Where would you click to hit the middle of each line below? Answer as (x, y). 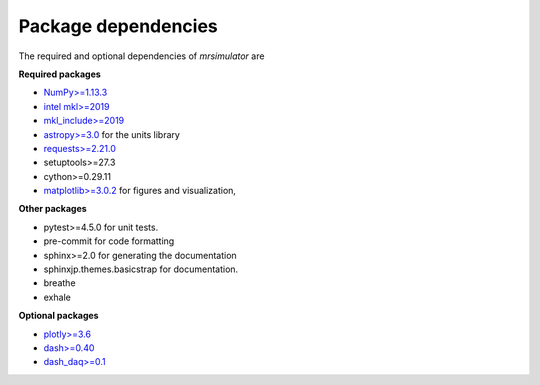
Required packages (60, 74)
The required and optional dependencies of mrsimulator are (141, 56)
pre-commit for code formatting (109, 241)
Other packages (52, 209)
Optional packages (58, 316)
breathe (59, 283)
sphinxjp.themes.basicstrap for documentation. (141, 269)
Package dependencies (118, 26)
